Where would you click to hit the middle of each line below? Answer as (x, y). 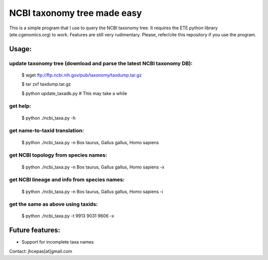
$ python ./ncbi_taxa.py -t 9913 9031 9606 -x (68, 216)
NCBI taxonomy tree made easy (76, 13)
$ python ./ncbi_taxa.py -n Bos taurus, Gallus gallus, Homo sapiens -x (93, 167)
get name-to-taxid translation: (47, 131)
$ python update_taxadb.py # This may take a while (74, 93)
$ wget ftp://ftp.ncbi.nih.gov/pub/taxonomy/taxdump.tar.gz (82, 75)
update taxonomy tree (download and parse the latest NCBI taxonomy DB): (101, 63)
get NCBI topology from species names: (58, 155)
